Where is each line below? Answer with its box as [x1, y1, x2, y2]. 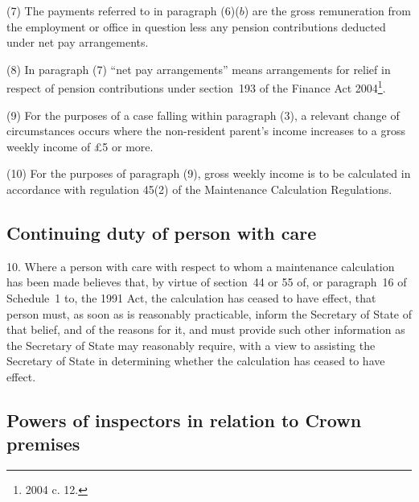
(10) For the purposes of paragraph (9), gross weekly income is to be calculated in [6, 165, 411, 182]
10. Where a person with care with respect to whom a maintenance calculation [6, 257, 395, 274]
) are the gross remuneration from [244, 2, 411, 19]
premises [6, 431, 80, 456]
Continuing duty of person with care [6, 220, 317, 245]
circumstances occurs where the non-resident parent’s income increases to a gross [6, 122, 405, 139]
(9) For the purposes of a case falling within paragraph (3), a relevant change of [6, 106, 400, 123]
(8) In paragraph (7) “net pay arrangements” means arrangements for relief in [6, 60, 391, 77]
